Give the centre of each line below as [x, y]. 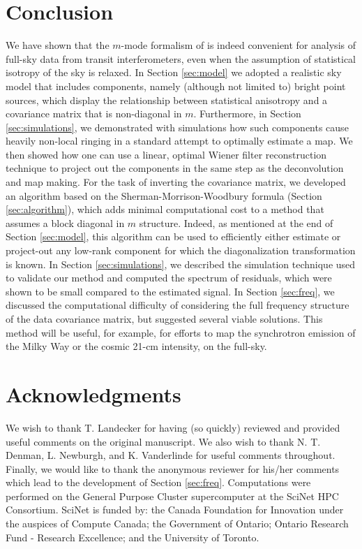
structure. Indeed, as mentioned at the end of [236, 222]
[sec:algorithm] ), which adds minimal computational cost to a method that [165, 209]
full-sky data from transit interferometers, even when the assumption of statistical [181, 58]
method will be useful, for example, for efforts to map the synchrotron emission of [181, 332]
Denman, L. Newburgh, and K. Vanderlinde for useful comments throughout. [171, 455]
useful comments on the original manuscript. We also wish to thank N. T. [163, 441]
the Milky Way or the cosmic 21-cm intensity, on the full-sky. [136, 346]
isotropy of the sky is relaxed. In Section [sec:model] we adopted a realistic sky [174, 72]
